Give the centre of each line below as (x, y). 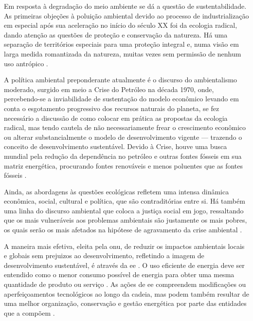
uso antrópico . (26, 63)
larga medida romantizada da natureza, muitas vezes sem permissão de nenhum (123, 53)
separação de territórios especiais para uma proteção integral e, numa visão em (121, 44)
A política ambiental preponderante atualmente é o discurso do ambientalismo (121, 80)
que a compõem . (29, 312)
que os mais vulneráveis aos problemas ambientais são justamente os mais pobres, (126, 220)
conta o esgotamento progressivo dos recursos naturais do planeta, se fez (112, 108)
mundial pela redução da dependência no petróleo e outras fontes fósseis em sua (123, 156)
